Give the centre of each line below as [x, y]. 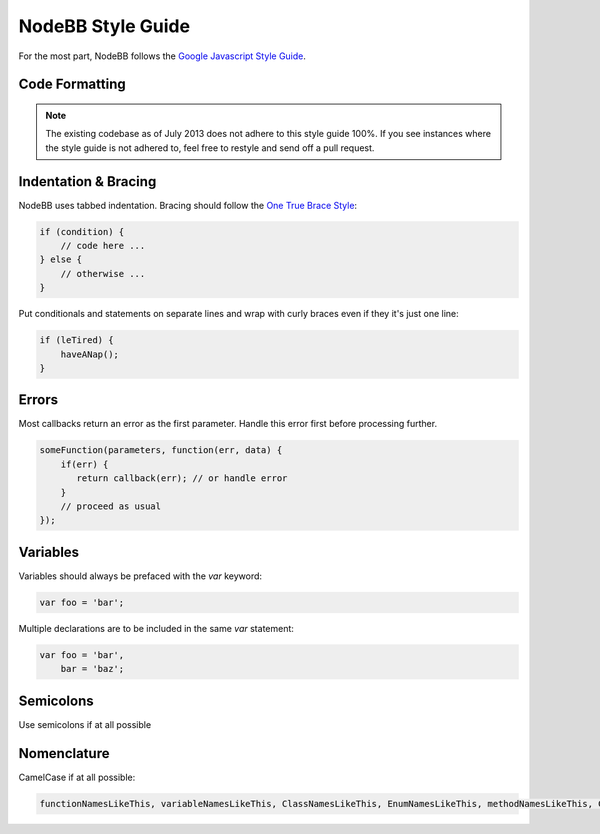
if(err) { [84, 464]
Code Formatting [72, 84]
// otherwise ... [103, 273]
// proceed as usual [111, 506]
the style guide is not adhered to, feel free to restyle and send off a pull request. [210, 147]
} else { [61, 259]
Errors [38, 400]
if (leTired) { [76, 340]
